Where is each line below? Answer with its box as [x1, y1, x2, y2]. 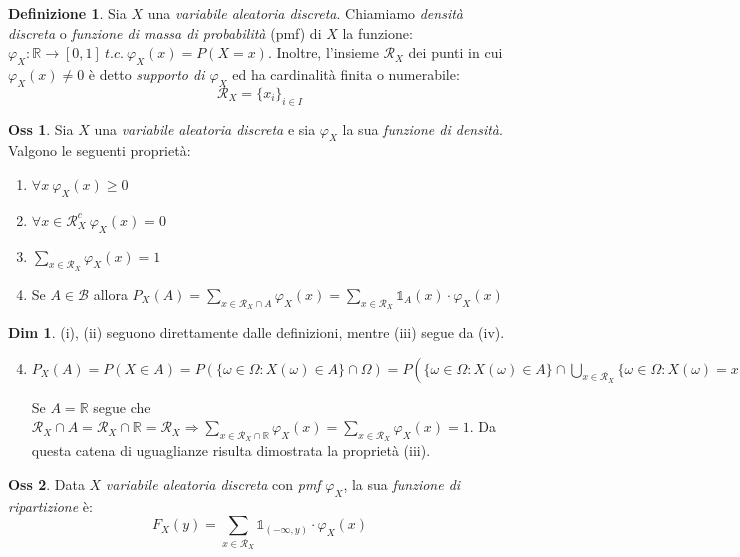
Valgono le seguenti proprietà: [8, 140, 191, 161]
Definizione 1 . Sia [8, 3, 127, 23]
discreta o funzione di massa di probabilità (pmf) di [8, 22, 322, 43]
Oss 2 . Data [8, 473, 85, 494]
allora [93, 283, 128, 304]
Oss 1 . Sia [8, 118, 74, 139]
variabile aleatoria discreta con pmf [105, 473, 321, 494]
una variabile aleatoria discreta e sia [94, 118, 316, 139]
